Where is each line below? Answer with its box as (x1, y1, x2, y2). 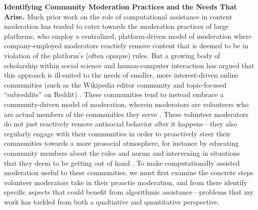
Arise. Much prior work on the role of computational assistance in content (4, 11, 233, 21)
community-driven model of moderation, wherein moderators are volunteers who (4, 99, 249, 109)
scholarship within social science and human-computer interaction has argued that (4, 60, 255, 70)
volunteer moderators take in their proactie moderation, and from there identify (4, 177, 248, 187)
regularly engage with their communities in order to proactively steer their (4, 128, 231, 138)
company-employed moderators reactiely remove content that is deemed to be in (4, 40, 249, 51)
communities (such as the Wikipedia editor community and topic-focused (4, 79, 227, 90)
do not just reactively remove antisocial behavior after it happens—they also (4, 118, 238, 129)
